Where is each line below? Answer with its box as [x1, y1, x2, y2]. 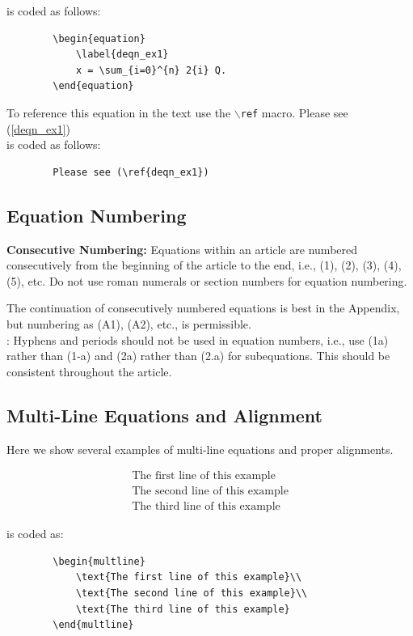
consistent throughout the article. [6, 363, 172, 379]
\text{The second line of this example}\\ [75, 587, 308, 600]
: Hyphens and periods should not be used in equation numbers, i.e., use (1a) [6, 331, 389, 348]
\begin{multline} [53, 555, 145, 567]
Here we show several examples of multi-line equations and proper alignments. [6, 440, 394, 457]
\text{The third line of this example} [75, 603, 290, 615]
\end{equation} [53, 80, 134, 92]
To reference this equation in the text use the [6, 104, 231, 121]
